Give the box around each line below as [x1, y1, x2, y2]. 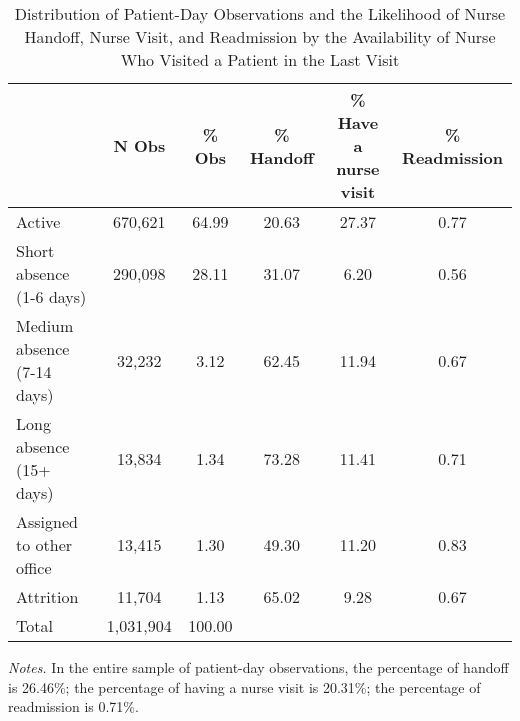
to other [16, 533, 73, 556]
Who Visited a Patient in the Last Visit [120, 48, 400, 71]
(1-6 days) [16, 285, 87, 308]
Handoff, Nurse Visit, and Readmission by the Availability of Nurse [24, 25, 496, 48]
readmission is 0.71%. [8, 696, 139, 717]
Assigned [16, 510, 78, 533]
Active [16, 210, 61, 233]
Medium [16, 314, 74, 337]
